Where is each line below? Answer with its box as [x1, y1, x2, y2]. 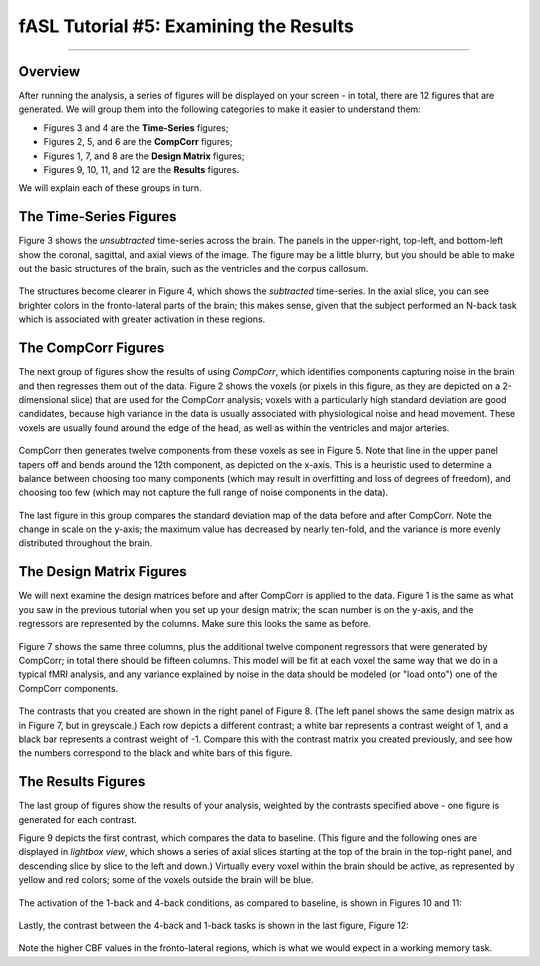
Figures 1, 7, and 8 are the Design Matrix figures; [43, 150, 245, 162]
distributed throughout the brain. [18, 537, 153, 549]
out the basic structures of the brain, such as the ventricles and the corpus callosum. [18, 263, 369, 275]
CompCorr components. [18, 682, 119, 694]
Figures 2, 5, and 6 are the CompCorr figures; [43, 136, 233, 148]
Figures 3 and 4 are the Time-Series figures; [43, 121, 229, 134]
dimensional [18, 393, 69, 405]
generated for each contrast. [18, 813, 137, 825]
